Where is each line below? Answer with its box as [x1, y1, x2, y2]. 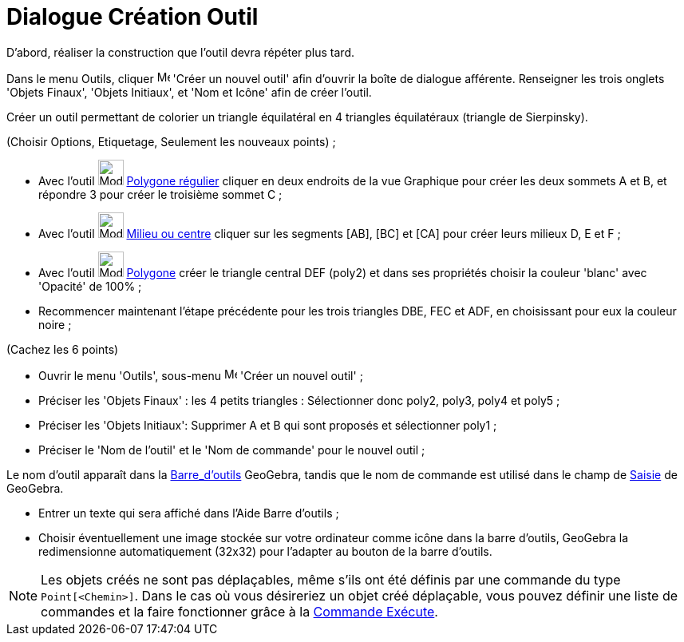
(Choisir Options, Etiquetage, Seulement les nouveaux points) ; [6, 134, 336, 149]
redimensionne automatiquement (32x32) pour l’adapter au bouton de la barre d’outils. [38, 544, 492, 558]
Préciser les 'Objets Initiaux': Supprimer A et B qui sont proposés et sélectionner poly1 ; [38, 418, 497, 432]
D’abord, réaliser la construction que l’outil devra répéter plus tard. [6, 45, 355, 59]
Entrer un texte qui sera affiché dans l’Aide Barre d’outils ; [38, 505, 339, 520]
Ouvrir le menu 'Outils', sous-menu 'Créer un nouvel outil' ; [38, 368, 363, 382]
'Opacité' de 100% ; [38, 279, 142, 293]
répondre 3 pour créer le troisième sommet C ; [38, 187, 283, 201]
